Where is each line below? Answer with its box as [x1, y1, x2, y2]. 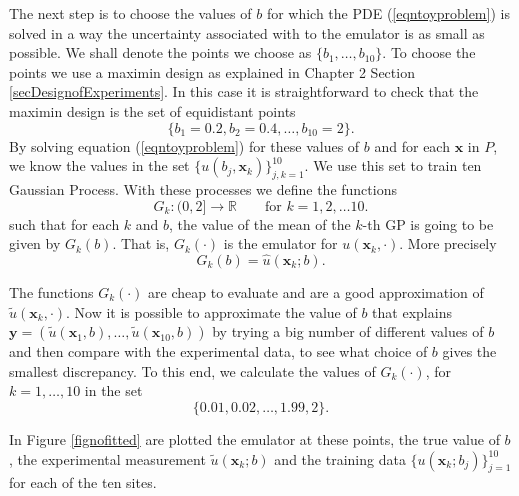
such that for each [9, 213, 120, 234]
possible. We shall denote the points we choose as [9, 42, 312, 63]
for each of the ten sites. [9, 472, 157, 493]
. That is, [112, 233, 170, 254]
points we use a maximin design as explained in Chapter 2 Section [9, 61, 415, 82]
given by [9, 233, 61, 254]
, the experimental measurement [9, 448, 206, 469]
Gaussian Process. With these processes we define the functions [9, 178, 397, 199]
